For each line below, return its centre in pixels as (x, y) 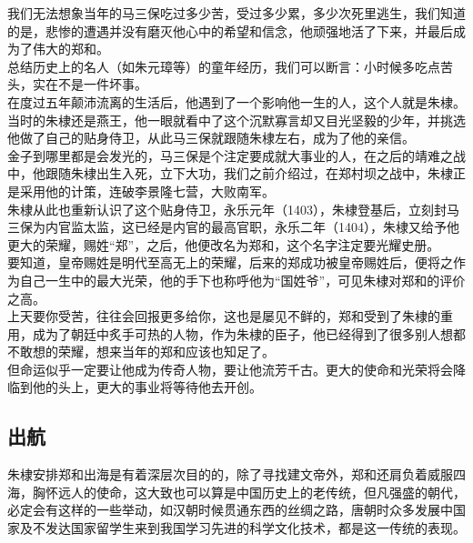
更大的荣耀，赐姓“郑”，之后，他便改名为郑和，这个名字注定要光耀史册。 (224, 244)
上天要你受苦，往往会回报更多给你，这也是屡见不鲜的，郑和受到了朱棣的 (224, 316)
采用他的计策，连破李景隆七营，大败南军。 (147, 191)
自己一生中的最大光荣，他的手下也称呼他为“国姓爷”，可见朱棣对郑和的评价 (242, 280)
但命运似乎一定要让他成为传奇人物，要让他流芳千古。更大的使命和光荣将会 (230, 369)
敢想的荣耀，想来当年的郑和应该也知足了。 (147, 352)
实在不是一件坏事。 (90, 84)
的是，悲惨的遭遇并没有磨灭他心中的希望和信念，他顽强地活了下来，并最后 (230, 30)
